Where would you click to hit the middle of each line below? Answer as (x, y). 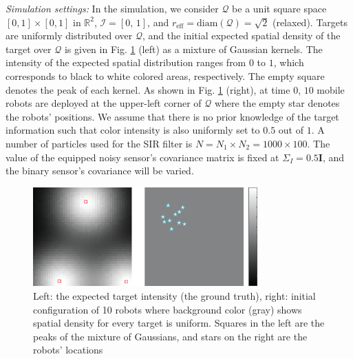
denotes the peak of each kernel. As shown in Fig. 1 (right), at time (148, 89)
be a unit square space (279, 8)
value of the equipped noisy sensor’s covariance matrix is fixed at (142, 157)
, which (289, 62)
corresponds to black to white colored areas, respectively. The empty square (165, 75)
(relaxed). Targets (310, 22)
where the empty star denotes (277, 103)
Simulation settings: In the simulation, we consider (112, 8)
